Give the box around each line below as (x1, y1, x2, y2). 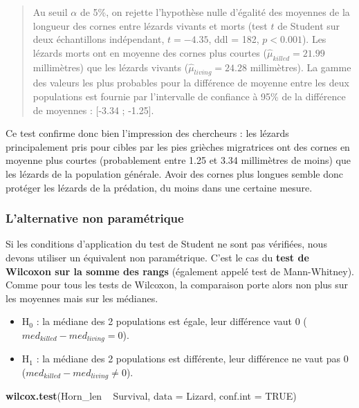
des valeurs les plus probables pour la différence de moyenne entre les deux (33, 75, 349, 90)
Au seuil (33, 5, 68, 19)
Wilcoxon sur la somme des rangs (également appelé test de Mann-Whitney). (6, 263, 354, 278)
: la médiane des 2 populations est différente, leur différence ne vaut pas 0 (36, 351, 349, 366)
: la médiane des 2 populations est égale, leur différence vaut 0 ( (36, 314, 307, 328)
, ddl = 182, (208, 32, 259, 46)
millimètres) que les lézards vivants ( (33, 59, 189, 74)
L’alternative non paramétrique (6, 210, 184, 227)
